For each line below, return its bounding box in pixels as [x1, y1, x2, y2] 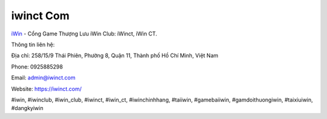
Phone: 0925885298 [11, 63, 63, 70]
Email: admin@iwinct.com [11, 74, 76, 81]
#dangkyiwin [11, 105, 44, 112]
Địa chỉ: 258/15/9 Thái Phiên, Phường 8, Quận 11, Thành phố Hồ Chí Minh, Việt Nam [11, 52, 219, 59]
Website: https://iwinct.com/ [11, 85, 82, 93]
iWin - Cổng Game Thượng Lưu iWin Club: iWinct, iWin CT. [11, 30, 157, 37]
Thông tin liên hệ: [11, 41, 55, 48]
